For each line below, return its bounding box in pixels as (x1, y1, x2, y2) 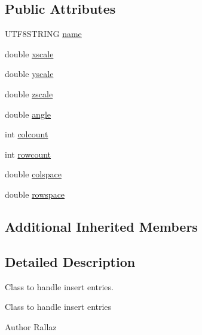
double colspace (5, 168, 62, 180)
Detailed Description (5, 252, 136, 271)
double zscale (5, 87, 53, 100)
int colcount (5, 128, 48, 140)
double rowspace (5, 188, 65, 200)
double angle (5, 107, 51, 120)
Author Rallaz (5, 320, 57, 333)
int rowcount (5, 147, 51, 160)
